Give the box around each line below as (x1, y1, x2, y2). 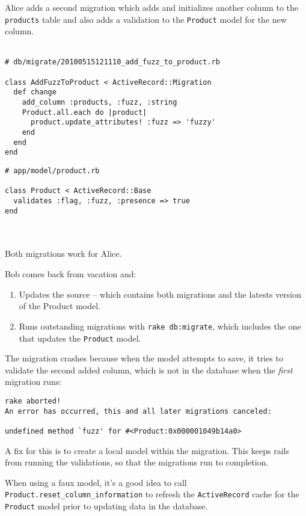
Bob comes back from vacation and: (5, 268, 136, 280)
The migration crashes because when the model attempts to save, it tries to (5, 352, 283, 364)
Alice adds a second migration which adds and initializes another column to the (5, 1, 299, 13)
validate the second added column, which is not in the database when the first (5, 363, 293, 376)
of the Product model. (19, 299, 100, 312)
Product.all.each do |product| (22, 108, 147, 117)
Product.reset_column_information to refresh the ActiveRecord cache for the (5, 488, 299, 500)
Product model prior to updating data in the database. (5, 500, 208, 512)
